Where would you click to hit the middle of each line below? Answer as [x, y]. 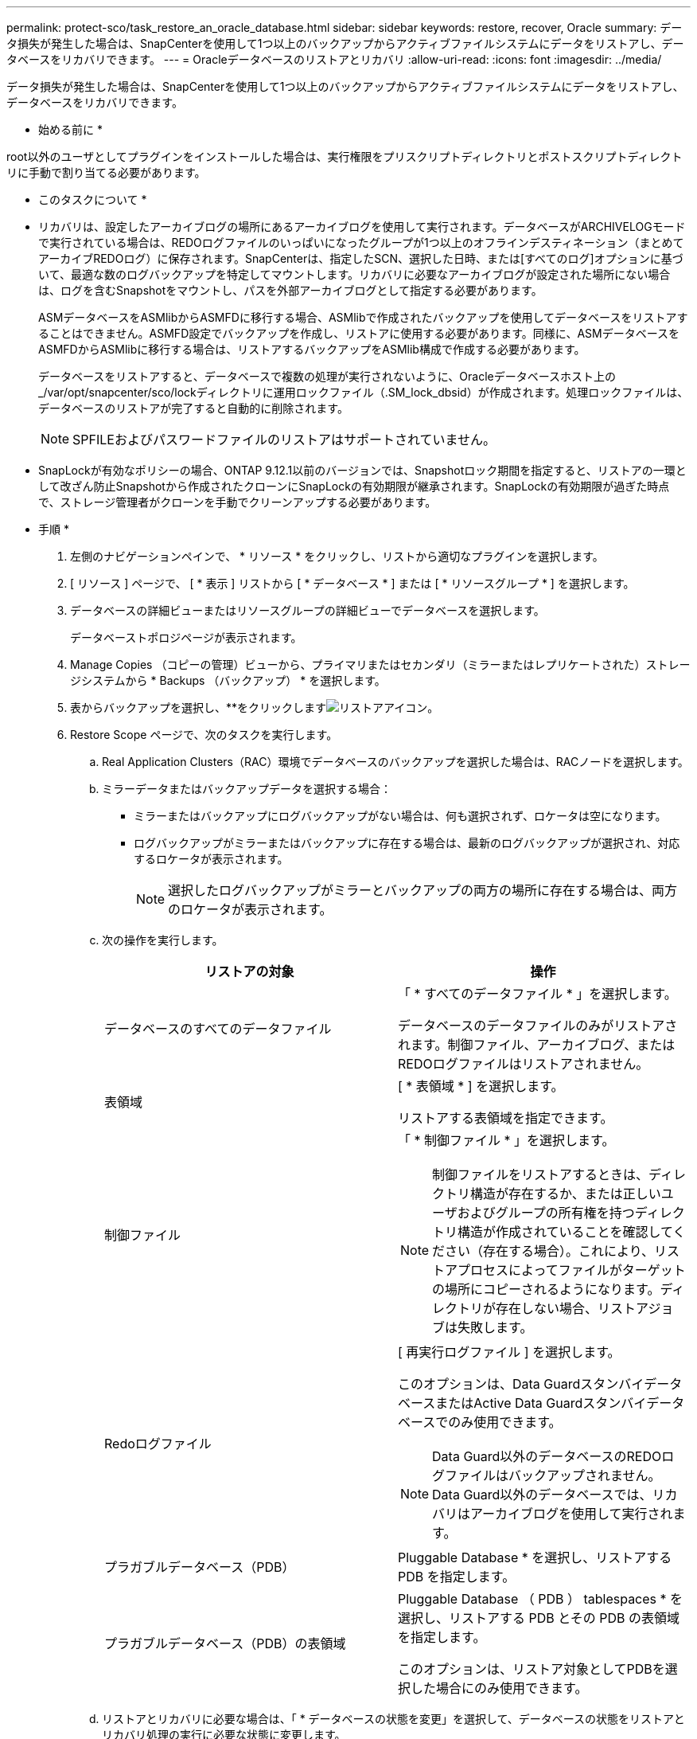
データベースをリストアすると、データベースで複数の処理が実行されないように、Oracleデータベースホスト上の [327, 376]
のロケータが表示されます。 [250, 909]
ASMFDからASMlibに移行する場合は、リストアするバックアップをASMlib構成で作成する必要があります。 [312, 349]
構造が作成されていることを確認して [565, 1232]
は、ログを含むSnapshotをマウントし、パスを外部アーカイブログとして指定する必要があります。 [290, 290]
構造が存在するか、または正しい [566, 1194]
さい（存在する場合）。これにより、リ [556, 1251]
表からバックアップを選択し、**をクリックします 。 [255, 707]
